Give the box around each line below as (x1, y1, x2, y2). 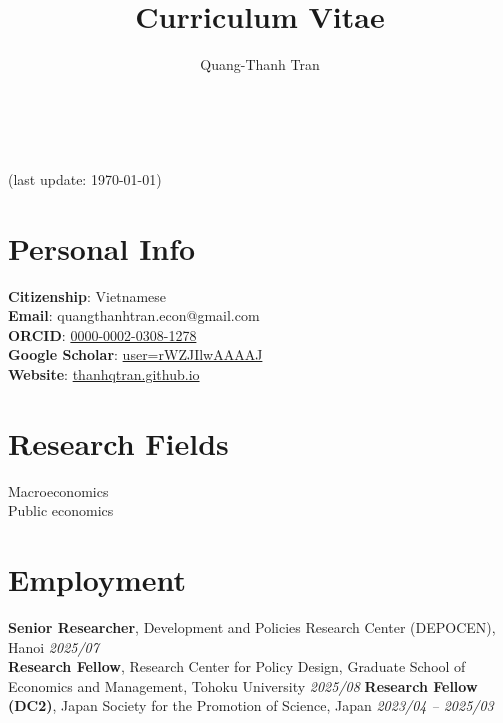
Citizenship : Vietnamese (8, 285, 167, 306)
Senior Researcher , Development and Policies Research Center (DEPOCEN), (8, 617, 496, 638)
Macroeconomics (8, 480, 109, 501)
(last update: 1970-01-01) (8, 168, 162, 189)
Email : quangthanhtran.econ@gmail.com (8, 305, 260, 326)
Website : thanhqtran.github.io (8, 364, 200, 384)
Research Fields (8, 422, 229, 463)
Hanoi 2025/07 (8, 636, 99, 657)
